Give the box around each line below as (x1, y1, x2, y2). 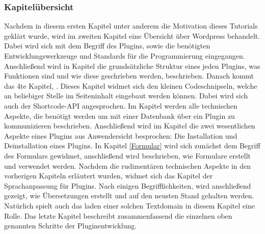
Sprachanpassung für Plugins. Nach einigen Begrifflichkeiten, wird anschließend (4, 180, 251, 191)
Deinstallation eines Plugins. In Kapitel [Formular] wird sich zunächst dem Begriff (4, 140, 260, 151)
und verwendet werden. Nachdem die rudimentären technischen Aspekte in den (4, 160, 251, 171)
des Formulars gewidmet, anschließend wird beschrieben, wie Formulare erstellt (4, 150, 251, 161)
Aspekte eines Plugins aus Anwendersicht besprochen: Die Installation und (4, 130, 237, 141)
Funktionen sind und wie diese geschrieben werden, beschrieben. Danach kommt (4, 70, 254, 81)
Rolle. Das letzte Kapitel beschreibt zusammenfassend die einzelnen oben (4, 210, 232, 221)
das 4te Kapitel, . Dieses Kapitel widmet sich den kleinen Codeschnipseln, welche (4, 80, 257, 91)
